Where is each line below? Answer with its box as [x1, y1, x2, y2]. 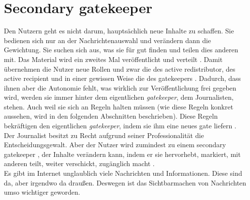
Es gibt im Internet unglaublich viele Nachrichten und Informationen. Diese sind [4, 168, 242, 178]
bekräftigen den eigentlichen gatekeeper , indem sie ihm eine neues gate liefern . [4, 121, 236, 131]
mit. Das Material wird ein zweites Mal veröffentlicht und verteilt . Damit [4, 54, 223, 64]
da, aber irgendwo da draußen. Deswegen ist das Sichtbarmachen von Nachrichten [4, 177, 247, 187]
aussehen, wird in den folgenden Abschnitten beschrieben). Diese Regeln [4, 111, 218, 121]
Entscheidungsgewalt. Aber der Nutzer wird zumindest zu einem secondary [4, 139, 226, 150]
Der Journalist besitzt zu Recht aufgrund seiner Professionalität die [4, 130, 204, 140]
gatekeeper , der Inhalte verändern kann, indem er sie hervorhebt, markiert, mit [4, 149, 241, 159]
